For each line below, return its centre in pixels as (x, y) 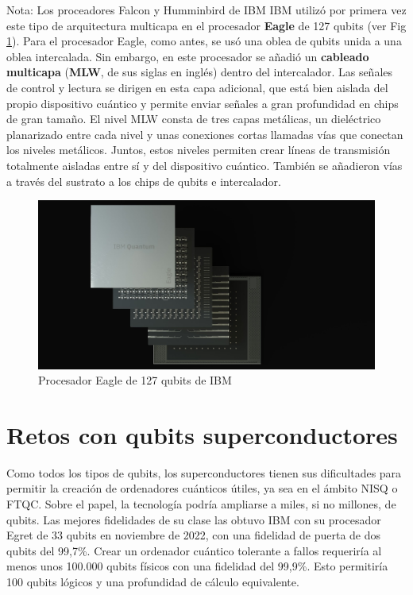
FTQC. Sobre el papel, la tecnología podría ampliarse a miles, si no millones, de (201, 504)
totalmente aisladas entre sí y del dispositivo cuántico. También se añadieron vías (205, 165)
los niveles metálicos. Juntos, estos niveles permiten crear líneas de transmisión (199, 150)
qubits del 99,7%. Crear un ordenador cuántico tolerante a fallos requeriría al (194, 550)
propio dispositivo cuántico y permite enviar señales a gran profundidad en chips (203, 103)
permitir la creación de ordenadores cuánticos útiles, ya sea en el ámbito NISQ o (202, 488)
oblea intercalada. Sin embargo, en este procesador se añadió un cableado (188, 56)
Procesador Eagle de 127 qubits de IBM (135, 380)
